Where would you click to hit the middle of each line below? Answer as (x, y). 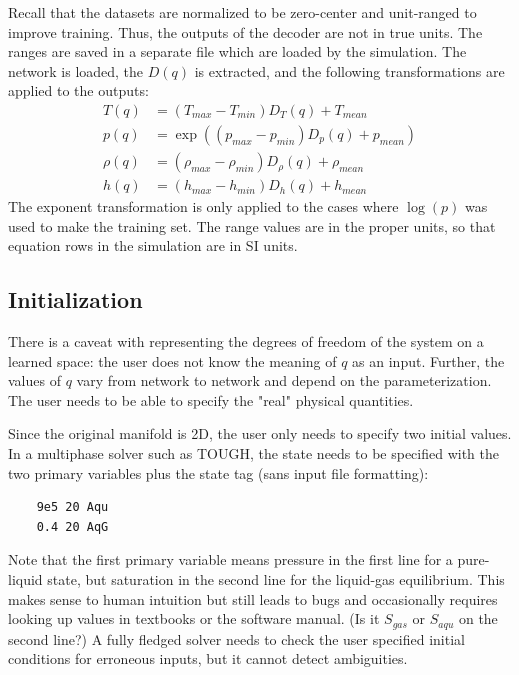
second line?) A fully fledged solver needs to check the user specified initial (236, 638)
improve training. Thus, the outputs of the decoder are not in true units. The (245, 31)
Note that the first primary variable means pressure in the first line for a (230, 559)
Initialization (75, 299)
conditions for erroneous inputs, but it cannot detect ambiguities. (208, 658)
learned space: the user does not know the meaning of (172, 360)
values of (34, 380)
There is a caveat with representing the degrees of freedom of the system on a (246, 341)
